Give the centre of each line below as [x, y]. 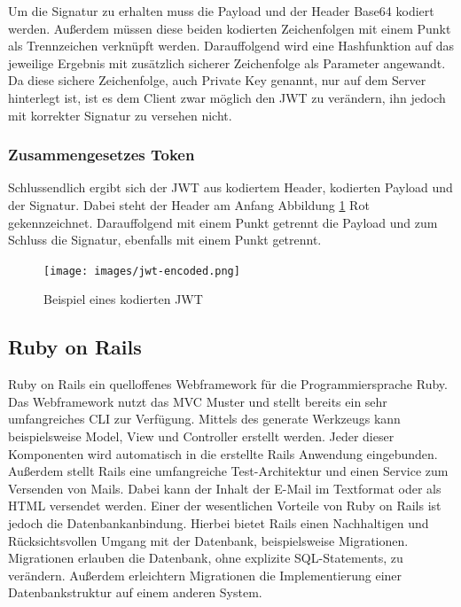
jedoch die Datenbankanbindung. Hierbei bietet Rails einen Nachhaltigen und [219, 522]
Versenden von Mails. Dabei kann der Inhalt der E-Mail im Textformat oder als [225, 488]
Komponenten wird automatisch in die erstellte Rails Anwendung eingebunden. [223, 453]
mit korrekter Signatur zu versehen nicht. [120, 115]
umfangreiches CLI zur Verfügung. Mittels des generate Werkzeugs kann [204, 419]
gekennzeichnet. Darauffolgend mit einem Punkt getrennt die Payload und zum [223, 222]
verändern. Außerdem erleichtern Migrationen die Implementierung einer [205, 575]
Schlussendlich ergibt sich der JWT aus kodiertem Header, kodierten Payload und [230, 187]
